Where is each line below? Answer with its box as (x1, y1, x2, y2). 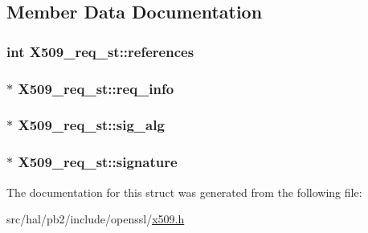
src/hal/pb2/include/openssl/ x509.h (6, 211, 185, 227)
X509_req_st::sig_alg (18, 115, 165, 135)
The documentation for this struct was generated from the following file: (6, 183, 362, 200)
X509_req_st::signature (18, 152, 178, 172)
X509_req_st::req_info (18, 78, 174, 98)
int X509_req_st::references (6, 41, 194, 61)
